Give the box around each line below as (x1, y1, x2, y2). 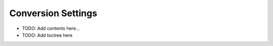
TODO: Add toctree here (22, 32, 73, 38)
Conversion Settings (9, 8, 98, 19)
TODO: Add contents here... (22, 25, 80, 31)
